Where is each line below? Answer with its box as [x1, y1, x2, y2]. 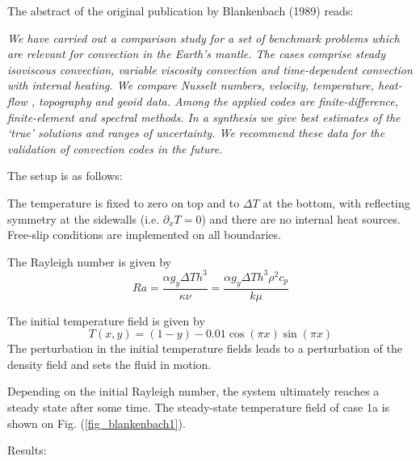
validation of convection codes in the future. [7, 140, 223, 157]
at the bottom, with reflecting [262, 194, 410, 211]
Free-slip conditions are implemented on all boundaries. [7, 226, 281, 243]
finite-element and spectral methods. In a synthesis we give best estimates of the [7, 108, 401, 125]
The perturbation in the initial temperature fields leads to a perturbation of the [7, 340, 402, 357]
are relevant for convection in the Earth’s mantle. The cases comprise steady [7, 45, 386, 62]
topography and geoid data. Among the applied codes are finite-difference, [39, 92, 398, 109]
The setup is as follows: [7, 167, 123, 184]
